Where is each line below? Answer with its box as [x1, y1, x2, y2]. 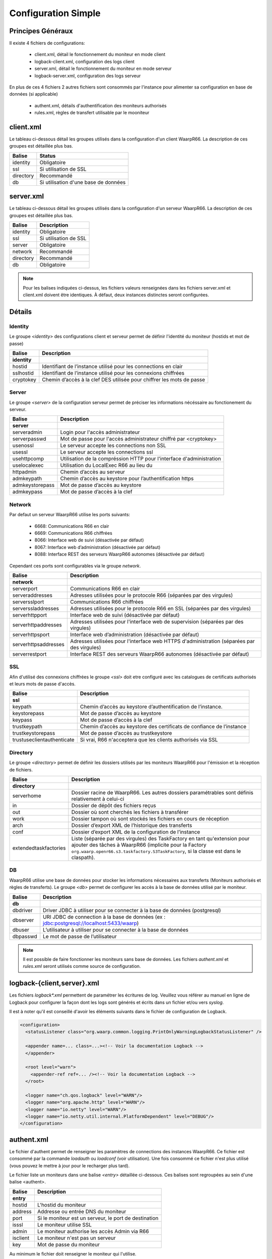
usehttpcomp [12, 455, 44, 462]
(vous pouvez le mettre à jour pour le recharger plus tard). [9, 1162, 130, 1168]
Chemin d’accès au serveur [60, 468, 125, 475]
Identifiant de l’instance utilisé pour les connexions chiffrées [42, 369, 185, 376]
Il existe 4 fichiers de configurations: [9, 40, 85, 46]
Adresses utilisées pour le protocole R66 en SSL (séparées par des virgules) [70, 605, 251, 612]
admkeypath [12, 475, 42, 482]
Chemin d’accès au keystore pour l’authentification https [60, 475, 194, 482]
